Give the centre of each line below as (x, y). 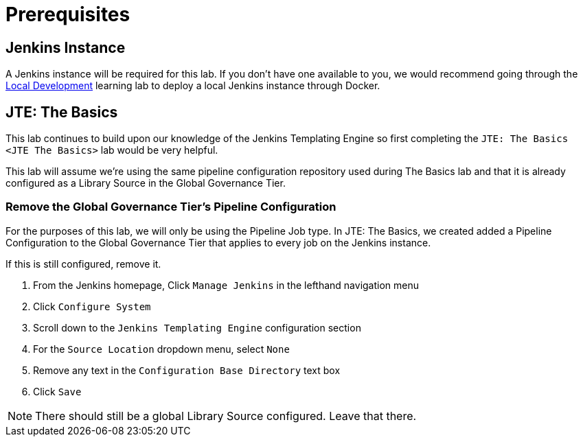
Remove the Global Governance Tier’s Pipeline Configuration (171, 207)
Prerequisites (68, 14)
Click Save (57, 391)
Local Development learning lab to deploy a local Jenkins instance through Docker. (193, 86)
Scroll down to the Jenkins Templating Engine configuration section (197, 327)
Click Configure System (92, 306)
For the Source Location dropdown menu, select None (161, 349)
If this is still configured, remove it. (83, 264)
